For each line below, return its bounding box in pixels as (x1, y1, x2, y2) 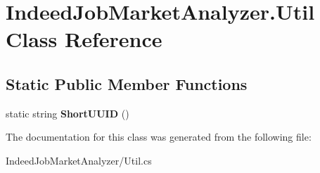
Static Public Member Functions (6, 72, 248, 94)
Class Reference (6, 25, 162, 53)
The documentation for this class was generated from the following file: (6, 129, 312, 144)
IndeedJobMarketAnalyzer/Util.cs (6, 153, 152, 167)
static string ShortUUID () (6, 105, 129, 120)
